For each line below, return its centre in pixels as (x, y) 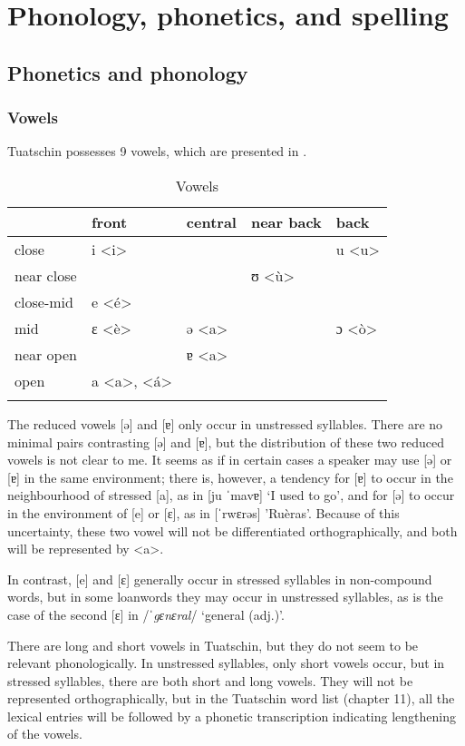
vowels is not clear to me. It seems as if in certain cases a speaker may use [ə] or (230, 460)
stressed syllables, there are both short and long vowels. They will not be (210, 680)
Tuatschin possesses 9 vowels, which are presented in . (157, 151)
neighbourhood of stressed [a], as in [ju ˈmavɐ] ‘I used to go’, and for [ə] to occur (231, 495)
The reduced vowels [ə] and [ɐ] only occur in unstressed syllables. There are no (225, 423)
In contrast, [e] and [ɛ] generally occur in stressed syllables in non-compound (220, 579)
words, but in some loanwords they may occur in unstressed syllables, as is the (225, 597)
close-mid (44, 301)
